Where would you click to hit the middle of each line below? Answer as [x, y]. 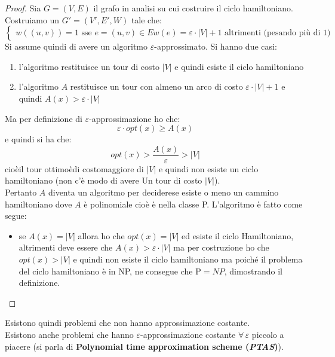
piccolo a [268, 334]
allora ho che [101, 235]
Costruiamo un [32, 19]
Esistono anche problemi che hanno [69, 334]
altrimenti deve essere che [66, 247]
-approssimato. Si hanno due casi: [216, 46]
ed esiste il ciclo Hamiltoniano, [237, 235]
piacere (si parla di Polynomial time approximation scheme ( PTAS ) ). [144, 346]
